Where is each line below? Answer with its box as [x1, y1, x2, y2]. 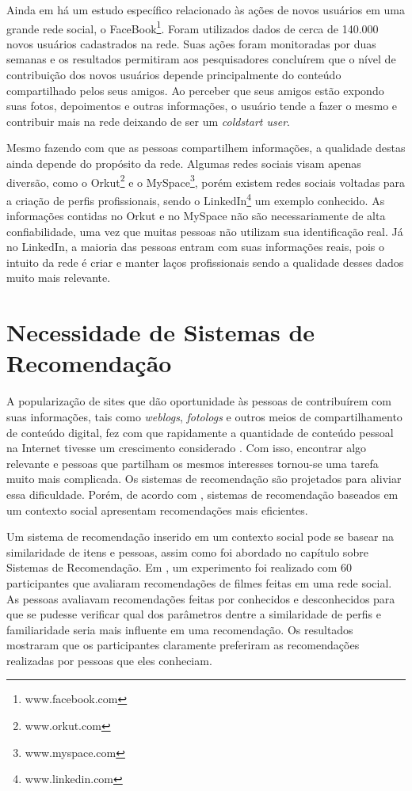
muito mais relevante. [6, 269, 111, 286]
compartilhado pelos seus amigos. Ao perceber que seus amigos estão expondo [6, 82, 384, 98]
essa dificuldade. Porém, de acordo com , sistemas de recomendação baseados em [6, 485, 399, 502]
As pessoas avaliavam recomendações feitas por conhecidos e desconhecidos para [6, 590, 395, 607]
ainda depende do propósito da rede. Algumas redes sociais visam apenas [6, 155, 361, 171]
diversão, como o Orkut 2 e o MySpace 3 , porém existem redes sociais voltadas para [6, 171, 406, 190]
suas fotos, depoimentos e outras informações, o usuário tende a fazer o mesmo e [6, 97, 398, 114]
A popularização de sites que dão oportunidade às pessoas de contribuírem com [6, 393, 391, 409]
